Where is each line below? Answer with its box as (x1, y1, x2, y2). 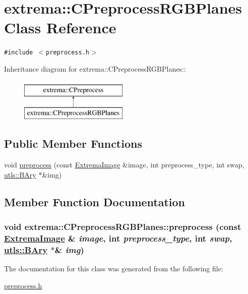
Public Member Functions (4, 136, 142, 151)
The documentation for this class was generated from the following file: (4, 263, 223, 273)
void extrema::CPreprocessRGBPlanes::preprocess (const (4, 220, 241, 232)
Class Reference (4, 17, 116, 38)
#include (4, 49, 33, 56)
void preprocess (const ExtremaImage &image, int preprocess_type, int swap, (4, 159, 244, 169)
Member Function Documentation (4, 194, 185, 209)
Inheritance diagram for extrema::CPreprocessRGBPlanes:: (4, 63, 186, 74)
